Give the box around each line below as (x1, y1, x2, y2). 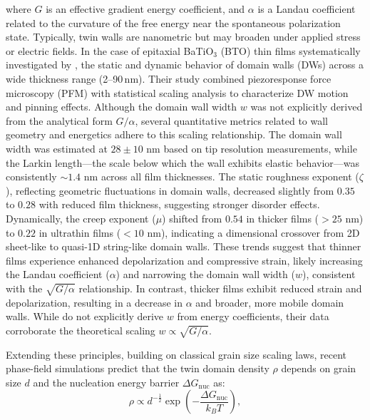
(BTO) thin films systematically (220, 43, 361, 58)
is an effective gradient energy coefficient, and (46, 1, 245, 16)
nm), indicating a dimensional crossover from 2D (147, 225, 360, 240)
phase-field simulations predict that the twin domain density (6, 361, 269, 376)
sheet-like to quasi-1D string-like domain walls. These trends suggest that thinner (6, 239, 361, 254)
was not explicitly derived (250, 99, 363, 114)
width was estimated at (6, 140, 108, 155)
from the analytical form (6, 113, 113, 128)
